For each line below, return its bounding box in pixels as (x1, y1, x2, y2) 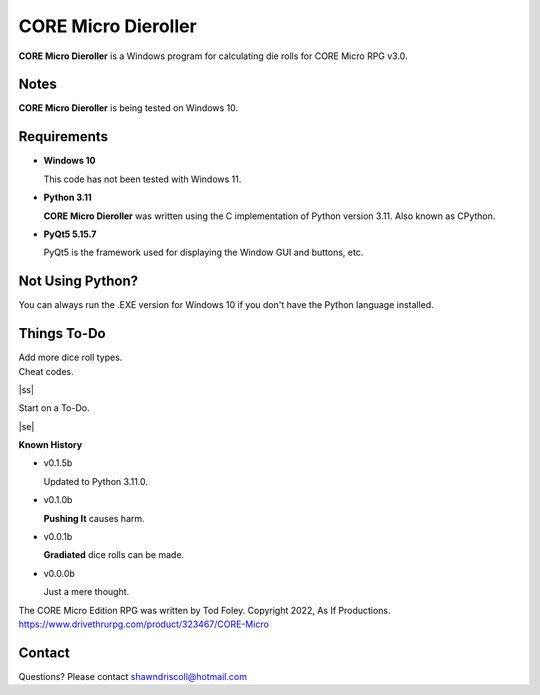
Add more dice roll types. (18, 351, 123, 364)
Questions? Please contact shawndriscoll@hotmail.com (18, 670, 247, 682)
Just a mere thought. (43, 586, 130, 598)
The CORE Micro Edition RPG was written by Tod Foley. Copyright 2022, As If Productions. (18, 604, 391, 616)
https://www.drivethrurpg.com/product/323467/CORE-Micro (18, 618, 270, 630)
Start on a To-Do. (18, 402, 90, 414)
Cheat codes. (18, 365, 74, 377)
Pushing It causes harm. (43, 512, 145, 524)
